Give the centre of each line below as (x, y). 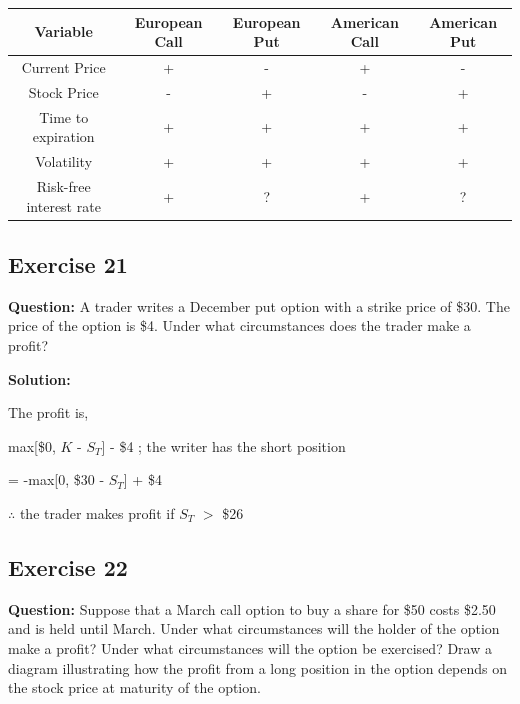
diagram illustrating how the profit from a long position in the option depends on (258, 667)
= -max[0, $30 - (56, 479)
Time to (64, 116)
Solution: (39, 378)
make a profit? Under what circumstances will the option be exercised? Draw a (250, 647)
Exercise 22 (68, 566)
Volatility (64, 161)
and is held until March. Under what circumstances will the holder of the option (254, 628)
